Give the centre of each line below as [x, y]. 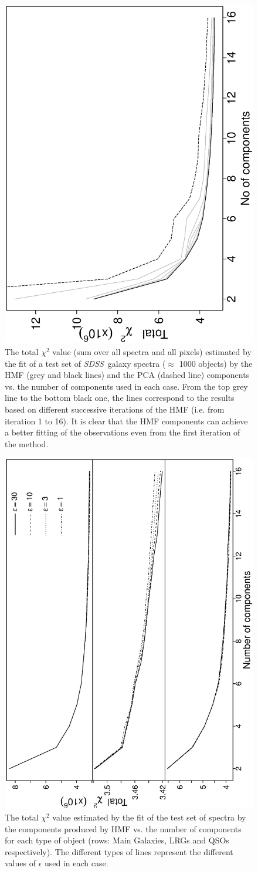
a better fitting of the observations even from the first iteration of [123, 432]
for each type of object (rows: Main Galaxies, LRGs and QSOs [117, 840]
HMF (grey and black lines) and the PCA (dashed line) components [127, 375]
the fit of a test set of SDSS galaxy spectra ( [85, 363]
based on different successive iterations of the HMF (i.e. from [115, 409]
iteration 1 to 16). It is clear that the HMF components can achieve [126, 421]
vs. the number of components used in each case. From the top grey [126, 386]
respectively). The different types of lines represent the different [119, 851]
